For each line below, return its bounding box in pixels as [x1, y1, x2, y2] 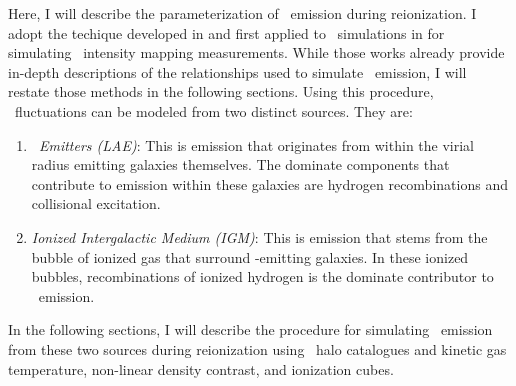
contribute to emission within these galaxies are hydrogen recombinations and [31, 173, 508, 194]
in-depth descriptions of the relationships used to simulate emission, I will [8, 61, 467, 82]
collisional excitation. [31, 193, 161, 214]
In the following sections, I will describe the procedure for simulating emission [8, 319, 493, 340]
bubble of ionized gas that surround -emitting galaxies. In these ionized [31, 246, 469, 267]
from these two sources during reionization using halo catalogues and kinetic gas [8, 338, 507, 359]
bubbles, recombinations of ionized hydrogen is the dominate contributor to [31, 266, 494, 287]
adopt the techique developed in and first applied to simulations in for [8, 22, 445, 43]
